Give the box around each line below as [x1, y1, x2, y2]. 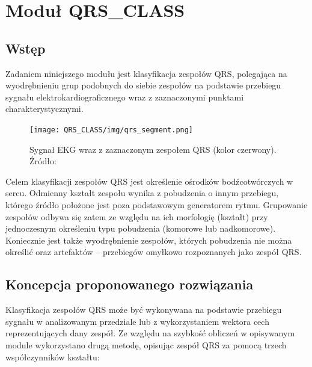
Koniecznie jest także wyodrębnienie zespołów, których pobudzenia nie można [5, 233, 292, 246]
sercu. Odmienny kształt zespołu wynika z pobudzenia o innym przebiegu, [5, 187, 279, 199]
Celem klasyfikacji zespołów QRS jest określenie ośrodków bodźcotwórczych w [5, 174, 293, 187]
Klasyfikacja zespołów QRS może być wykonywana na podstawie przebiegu [5, 303, 282, 316]
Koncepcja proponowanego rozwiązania [5, 275, 254, 294]
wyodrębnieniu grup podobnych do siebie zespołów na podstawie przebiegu [5, 79, 281, 91]
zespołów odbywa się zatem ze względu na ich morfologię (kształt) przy [5, 210, 268, 223]
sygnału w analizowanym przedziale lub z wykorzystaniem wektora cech [5, 315, 269, 327]
